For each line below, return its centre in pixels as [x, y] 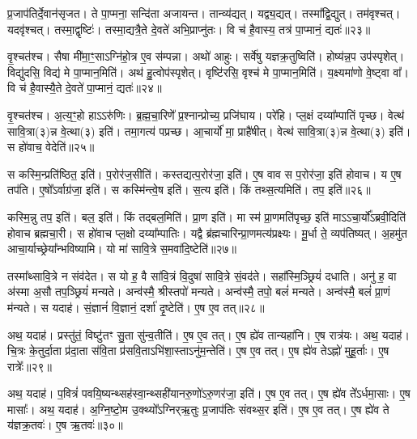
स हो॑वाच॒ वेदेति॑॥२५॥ [51, 147]
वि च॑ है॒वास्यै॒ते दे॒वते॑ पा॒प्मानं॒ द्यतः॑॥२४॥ [85, 88]
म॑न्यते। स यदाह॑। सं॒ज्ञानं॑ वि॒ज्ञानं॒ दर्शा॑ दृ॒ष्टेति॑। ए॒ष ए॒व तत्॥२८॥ [136, 307]
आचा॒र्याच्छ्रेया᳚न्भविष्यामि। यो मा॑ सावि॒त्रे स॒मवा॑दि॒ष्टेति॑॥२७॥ [122, 249]
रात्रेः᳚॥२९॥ [30, 366]
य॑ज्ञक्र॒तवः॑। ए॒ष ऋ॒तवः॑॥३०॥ [65, 425]
